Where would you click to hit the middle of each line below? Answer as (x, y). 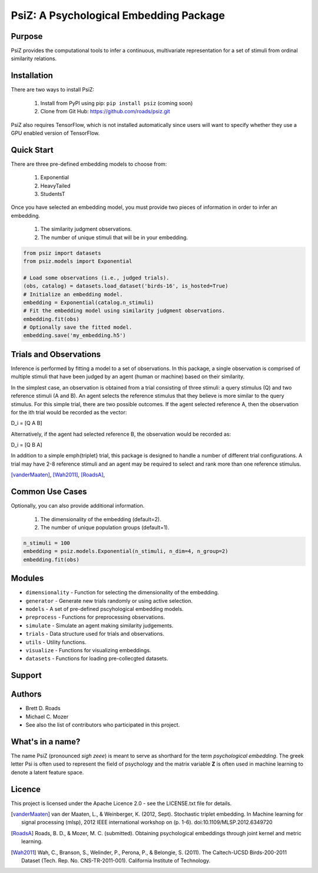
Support (26, 676)
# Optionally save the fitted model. (78, 327)
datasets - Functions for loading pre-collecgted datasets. (97, 659)
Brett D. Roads (43, 708)
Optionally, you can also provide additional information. (78, 506)
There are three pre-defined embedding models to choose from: (89, 164)
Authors (26, 694)
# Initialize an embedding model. (73, 294)
